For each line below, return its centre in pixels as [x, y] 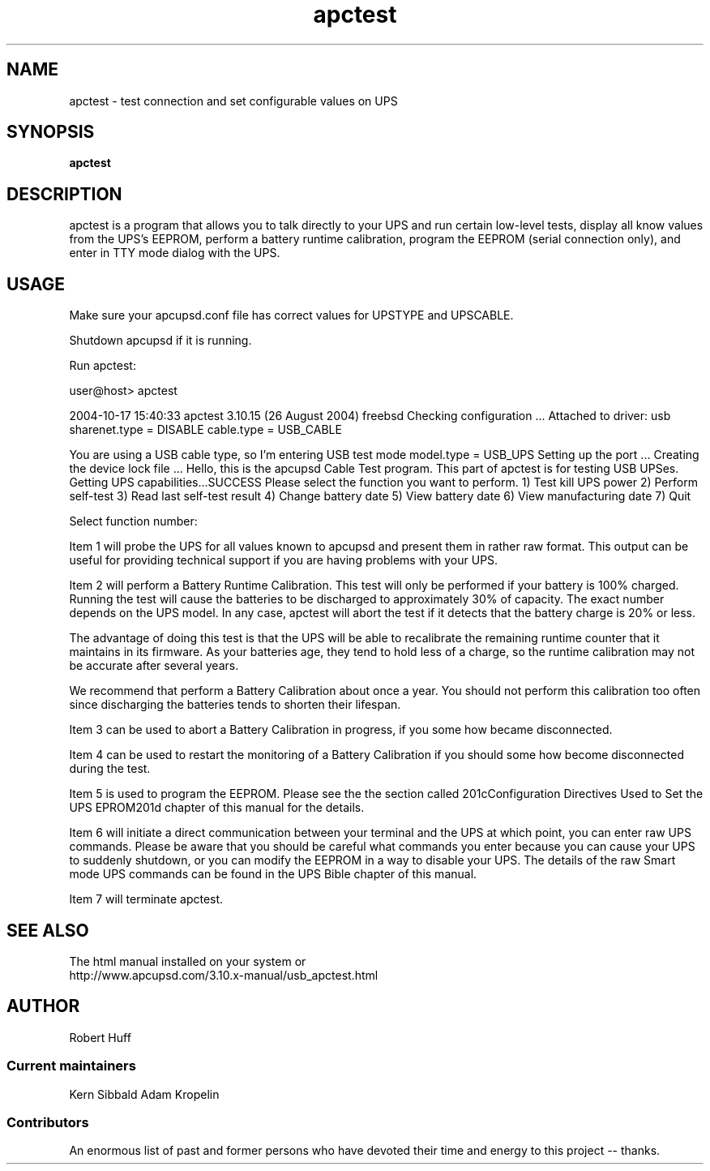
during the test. [110, 769]
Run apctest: [103, 366]
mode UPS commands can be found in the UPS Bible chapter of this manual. [273, 874]
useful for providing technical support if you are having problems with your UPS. [284, 560]
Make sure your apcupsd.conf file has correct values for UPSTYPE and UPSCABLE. [291, 315]
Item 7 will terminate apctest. [146, 899]
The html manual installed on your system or [188, 961]
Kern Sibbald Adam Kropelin [144, 1094]
